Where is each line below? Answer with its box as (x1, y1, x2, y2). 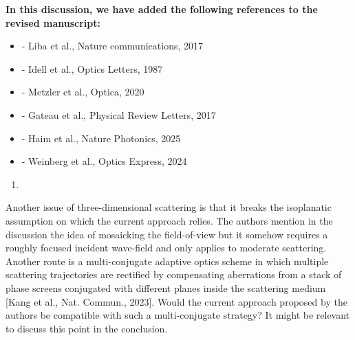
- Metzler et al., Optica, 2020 (21, 84, 144, 99)
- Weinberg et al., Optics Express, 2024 (21, 154, 187, 168)
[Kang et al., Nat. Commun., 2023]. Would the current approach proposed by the (6, 294, 347, 308)
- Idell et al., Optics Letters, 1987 (21, 61, 163, 76)
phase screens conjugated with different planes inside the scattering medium (6, 280, 326, 295)
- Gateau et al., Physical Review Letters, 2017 (21, 107, 216, 122)
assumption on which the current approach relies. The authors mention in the (6, 213, 333, 227)
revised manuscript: (6, 15, 100, 30)
